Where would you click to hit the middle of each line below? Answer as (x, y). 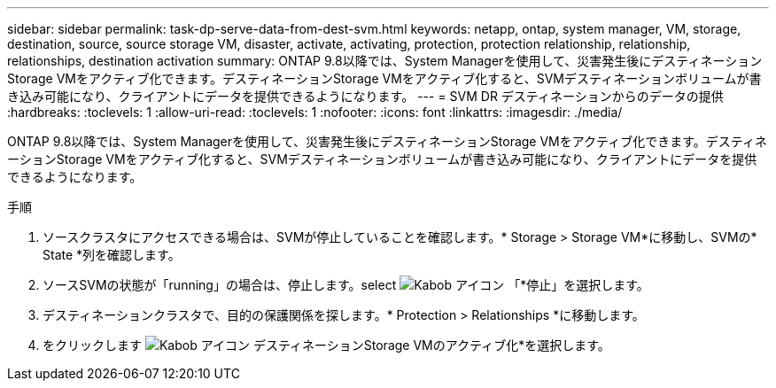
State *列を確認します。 (112, 255)
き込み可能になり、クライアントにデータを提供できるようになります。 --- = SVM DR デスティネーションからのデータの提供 (365, 96)
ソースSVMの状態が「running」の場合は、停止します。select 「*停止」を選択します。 (346, 285)
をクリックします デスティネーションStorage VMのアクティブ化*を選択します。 (326, 345)
